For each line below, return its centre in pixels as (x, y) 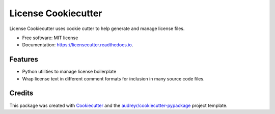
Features (24, 59)
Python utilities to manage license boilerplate (69, 72)
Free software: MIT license (50, 38)
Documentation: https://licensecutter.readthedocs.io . (78, 45)
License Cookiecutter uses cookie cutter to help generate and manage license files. (97, 28)
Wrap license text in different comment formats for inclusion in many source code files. (113, 78)
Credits (21, 93)
